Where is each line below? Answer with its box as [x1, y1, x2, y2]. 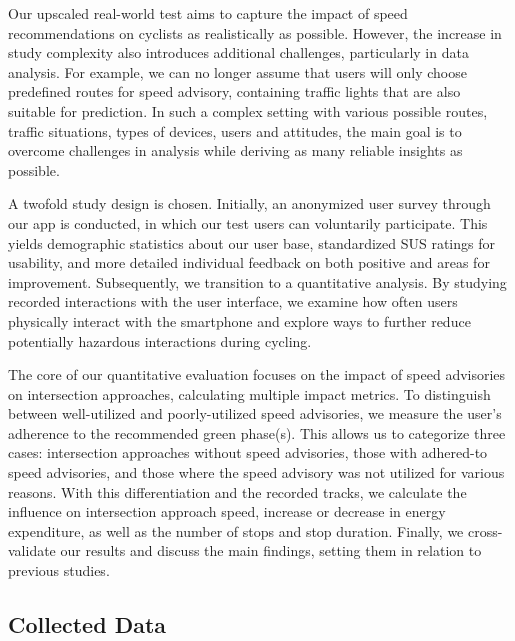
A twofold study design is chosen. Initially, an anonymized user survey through [8, 193, 491, 214]
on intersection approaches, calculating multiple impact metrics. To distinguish [8, 383, 491, 404]
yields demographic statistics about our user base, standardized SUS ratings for [8, 232, 495, 253]
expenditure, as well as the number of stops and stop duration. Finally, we [8, 520, 464, 541]
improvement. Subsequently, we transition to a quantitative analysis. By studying [8, 271, 507, 292]
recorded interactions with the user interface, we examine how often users [8, 291, 458, 312]
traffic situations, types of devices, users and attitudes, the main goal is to [8, 120, 462, 141]
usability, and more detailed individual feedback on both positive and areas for [8, 252, 490, 273]
